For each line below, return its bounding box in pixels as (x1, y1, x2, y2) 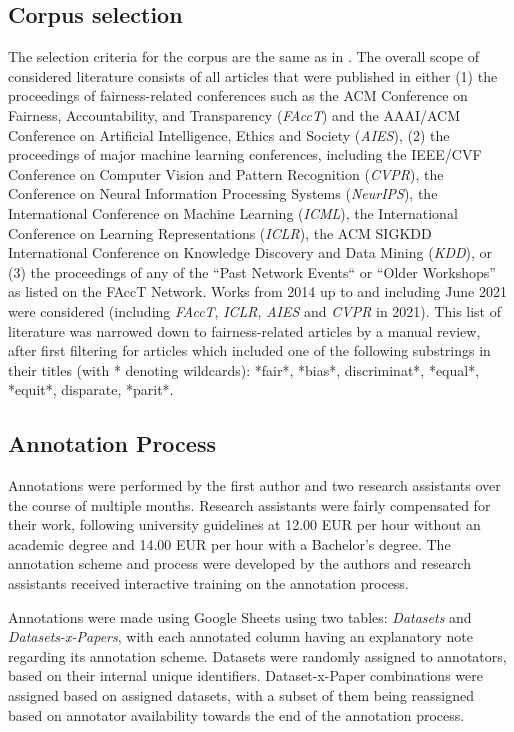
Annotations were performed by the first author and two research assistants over (8, 475, 501, 496)
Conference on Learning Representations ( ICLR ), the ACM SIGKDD (8, 222, 432, 243)
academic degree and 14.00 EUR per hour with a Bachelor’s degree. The (8, 533, 451, 554)
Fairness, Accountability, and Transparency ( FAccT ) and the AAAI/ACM (8, 104, 461, 125)
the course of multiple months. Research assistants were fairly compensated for (8, 494, 491, 515)
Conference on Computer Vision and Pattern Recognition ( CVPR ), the (8, 163, 444, 184)
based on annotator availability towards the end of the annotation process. (8, 704, 465, 725)
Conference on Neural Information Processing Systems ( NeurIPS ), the (8, 183, 438, 204)
